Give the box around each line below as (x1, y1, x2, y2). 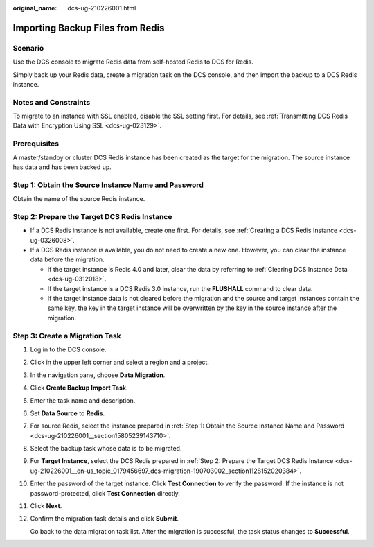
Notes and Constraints (12, 97, 91, 107)
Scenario (12, 43, 44, 53)
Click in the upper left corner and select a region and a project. (30, 358, 209, 367)
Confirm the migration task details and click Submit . (30, 514, 179, 523)
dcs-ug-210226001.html (67, 4, 136, 12)
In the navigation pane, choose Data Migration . (30, 371, 166, 379)
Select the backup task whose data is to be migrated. (30, 444, 182, 453)
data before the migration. (30, 255, 105, 263)
